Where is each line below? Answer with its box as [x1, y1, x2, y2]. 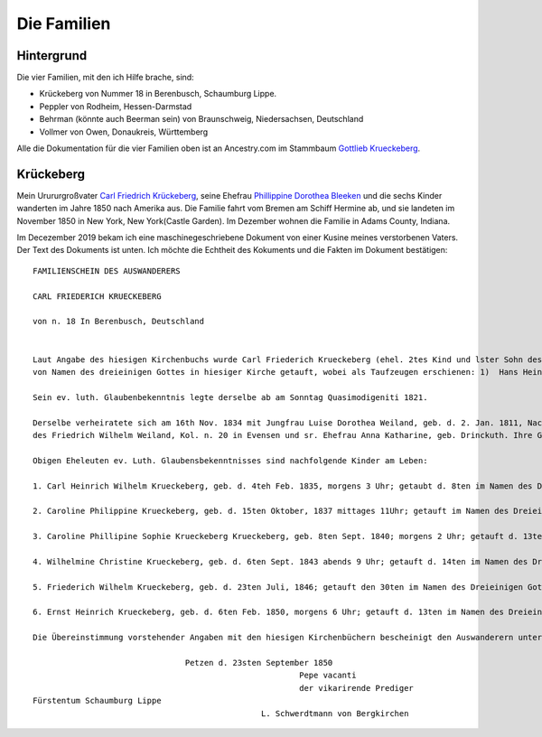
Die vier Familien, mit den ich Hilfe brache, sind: [16, 72, 194, 83]
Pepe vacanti [299, 670, 357, 681]
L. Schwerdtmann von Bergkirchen [260, 708, 409, 718]
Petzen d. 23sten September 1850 [184, 658, 333, 667]
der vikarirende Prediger [299, 683, 415, 693]
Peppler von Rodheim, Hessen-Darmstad [39, 100, 192, 112]
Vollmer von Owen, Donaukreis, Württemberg [39, 126, 209, 137]
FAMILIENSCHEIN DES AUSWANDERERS [33, 266, 181, 275]
